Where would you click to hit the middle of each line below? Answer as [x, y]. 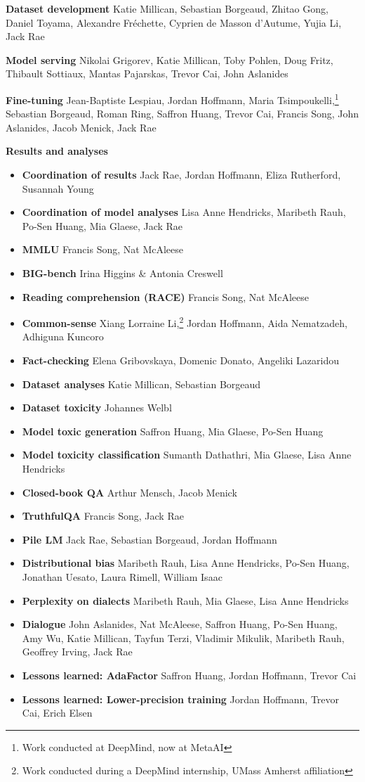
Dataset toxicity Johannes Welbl [97, 408]
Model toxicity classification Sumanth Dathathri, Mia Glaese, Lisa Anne [187, 455]
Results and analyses [57, 151]
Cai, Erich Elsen [57, 713]
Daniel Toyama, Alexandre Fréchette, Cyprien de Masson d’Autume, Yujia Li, [174, 22]
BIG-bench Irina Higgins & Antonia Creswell [122, 273]
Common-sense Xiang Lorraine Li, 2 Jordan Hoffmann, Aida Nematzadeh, [185, 322]
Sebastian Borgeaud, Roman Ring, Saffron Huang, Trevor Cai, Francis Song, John [182, 114]
